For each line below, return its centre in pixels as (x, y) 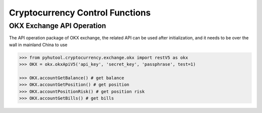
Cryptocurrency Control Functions (80, 13)
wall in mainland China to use (38, 45)
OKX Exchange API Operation (57, 26)
